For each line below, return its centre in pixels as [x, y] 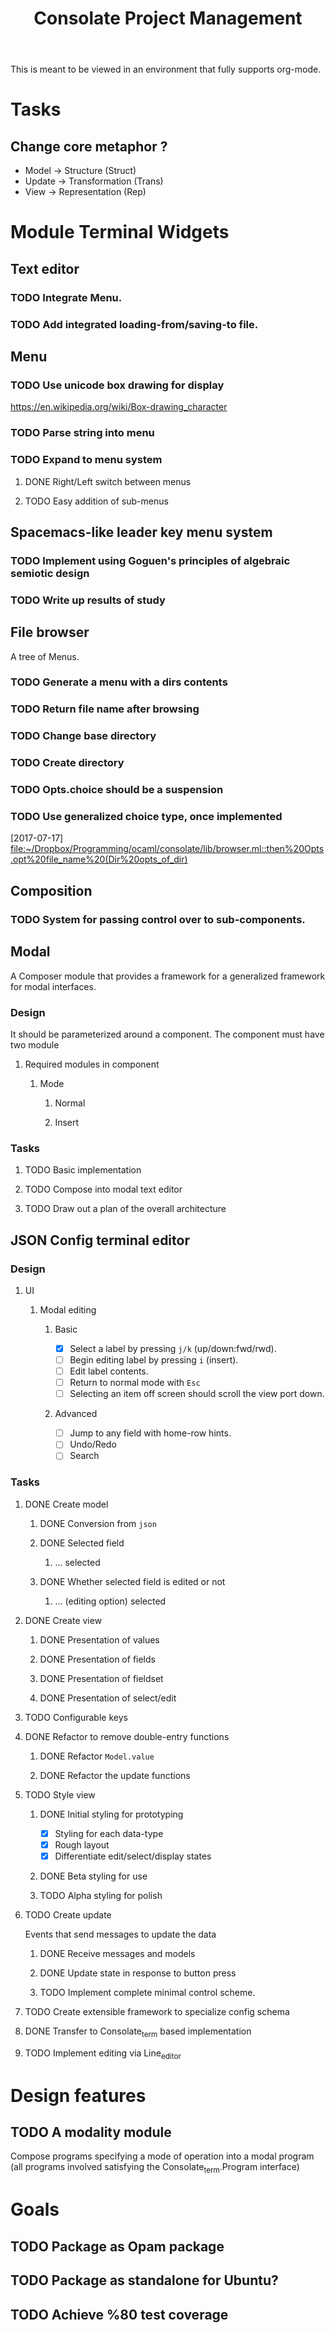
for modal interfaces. [53, 986]
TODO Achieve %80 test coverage [119, 2314]
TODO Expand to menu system [86, 460]
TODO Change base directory [83, 736]
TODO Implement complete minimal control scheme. [147, 1992]
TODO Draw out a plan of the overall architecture [125, 1209]
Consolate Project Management [168, 18]
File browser [50, 632]
